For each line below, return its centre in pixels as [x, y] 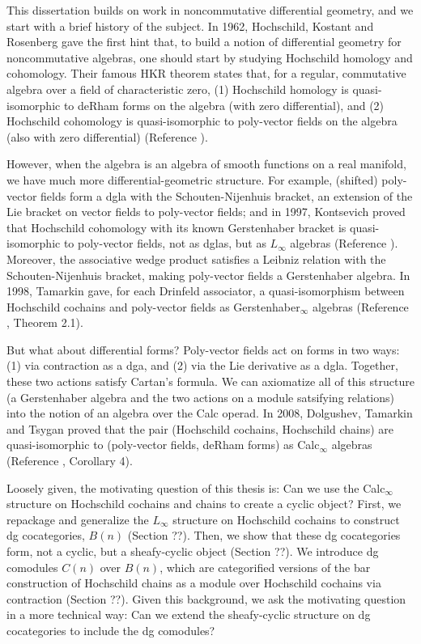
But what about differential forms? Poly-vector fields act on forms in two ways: [203, 349]
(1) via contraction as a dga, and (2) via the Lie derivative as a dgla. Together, [202, 365]
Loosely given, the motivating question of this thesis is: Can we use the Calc [196, 487]
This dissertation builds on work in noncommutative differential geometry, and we [210, 10]
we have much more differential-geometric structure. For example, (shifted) [192, 179]
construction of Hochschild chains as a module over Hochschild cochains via [194, 583]
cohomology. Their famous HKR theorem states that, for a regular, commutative [206, 73]
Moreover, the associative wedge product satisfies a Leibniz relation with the [196, 258]
